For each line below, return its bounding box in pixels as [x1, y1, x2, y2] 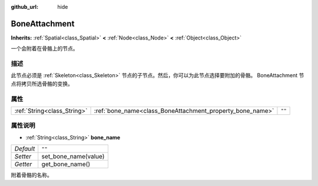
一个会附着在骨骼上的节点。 [11, 45, 78, 52]
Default [14, 145, 35, 153]
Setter [14, 152, 32, 161]
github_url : [11, 4, 38, 10]
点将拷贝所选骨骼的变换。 [11, 80, 73, 87]
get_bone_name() [41, 160, 91, 168]
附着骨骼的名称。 [11, 171, 52, 179]
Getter [14, 160, 32, 168]
